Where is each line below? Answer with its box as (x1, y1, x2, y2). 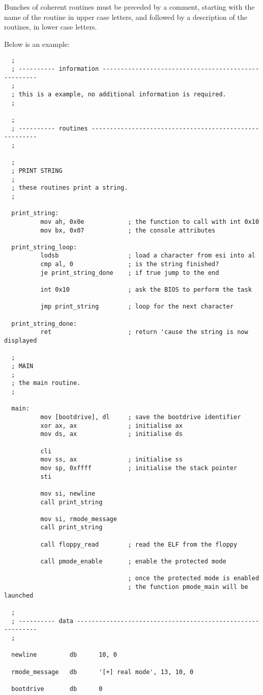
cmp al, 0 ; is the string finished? (40, 261, 219, 268)
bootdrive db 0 (11, 685, 103, 692)
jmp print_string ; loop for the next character (40, 303, 234, 311)
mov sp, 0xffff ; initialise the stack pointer (40, 464, 238, 472)
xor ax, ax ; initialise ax (40, 422, 183, 429)
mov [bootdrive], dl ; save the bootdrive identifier (40, 413, 241, 421)
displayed (4, 337, 37, 345)
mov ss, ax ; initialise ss (40, 456, 183, 464)
